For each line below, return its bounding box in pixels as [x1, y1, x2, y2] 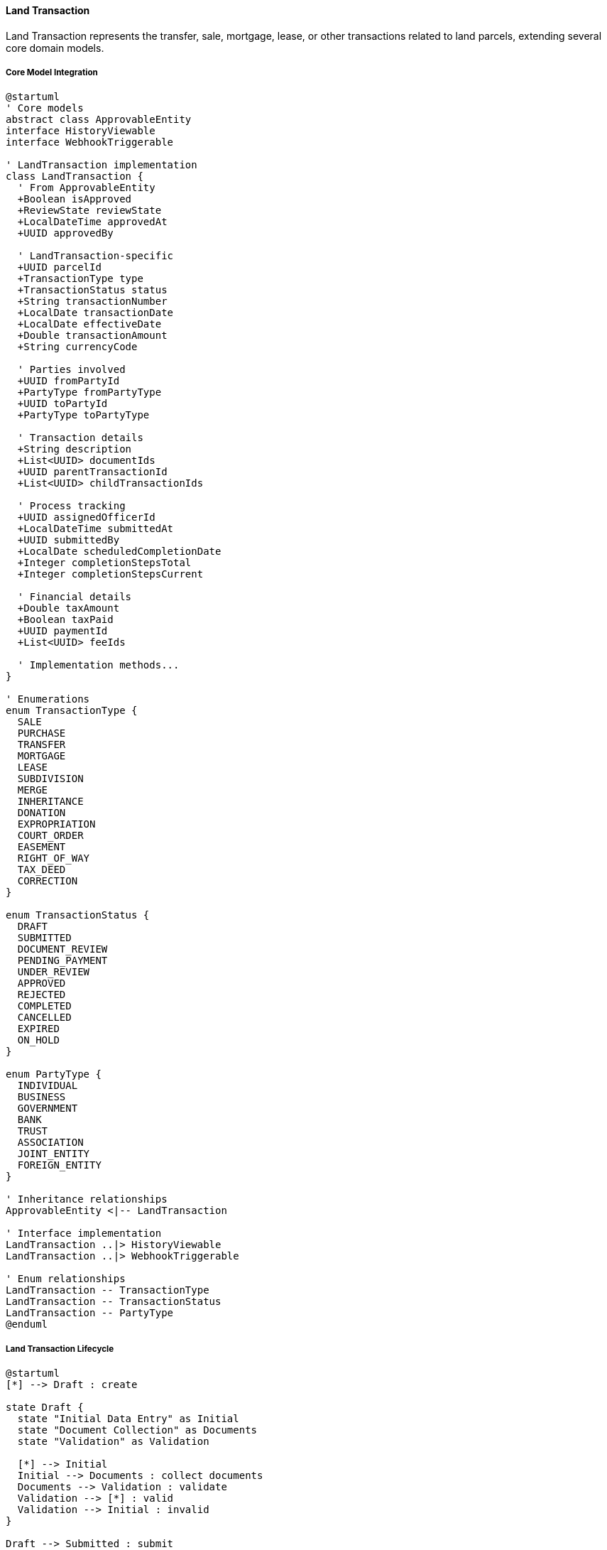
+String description [17, 443, 132, 455]
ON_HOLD [17, 1034, 60, 1046]
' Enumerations [6, 693, 90, 705]
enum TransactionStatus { [6, 909, 150, 921]
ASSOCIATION [17, 1137, 84, 1149]
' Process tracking [17, 500, 126, 512]
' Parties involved [17, 364, 126, 376]
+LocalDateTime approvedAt [17, 216, 168, 228]
